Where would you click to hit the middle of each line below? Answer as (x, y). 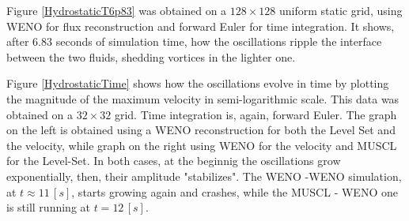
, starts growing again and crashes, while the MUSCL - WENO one (235, 191)
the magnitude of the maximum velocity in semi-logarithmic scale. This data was (203, 98)
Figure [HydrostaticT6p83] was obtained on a (117, 10)
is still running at (48, 207)
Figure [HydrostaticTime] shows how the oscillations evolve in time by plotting (198, 83)
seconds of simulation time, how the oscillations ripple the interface (219, 41)
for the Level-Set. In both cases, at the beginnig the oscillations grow (174, 161)
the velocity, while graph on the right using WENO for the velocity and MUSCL (202, 145)
